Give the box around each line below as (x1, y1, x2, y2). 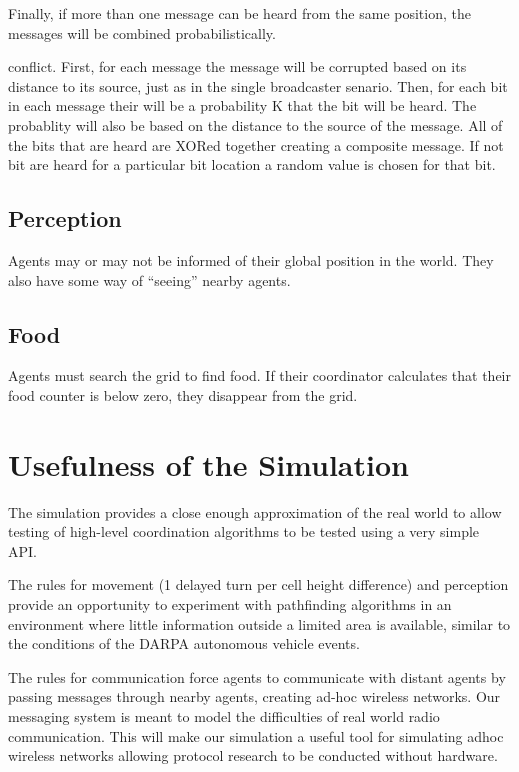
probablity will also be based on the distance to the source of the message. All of (8, 114, 503, 135)
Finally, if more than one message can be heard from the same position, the (8, 3, 471, 23)
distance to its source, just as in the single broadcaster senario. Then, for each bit (8, 75, 508, 96)
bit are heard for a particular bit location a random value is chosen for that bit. (8, 154, 496, 175)
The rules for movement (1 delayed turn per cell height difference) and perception (8, 574, 509, 595)
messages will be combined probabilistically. (8, 22, 276, 43)
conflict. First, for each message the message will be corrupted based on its (8, 56, 467, 77)
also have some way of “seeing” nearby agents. (8, 269, 291, 290)
